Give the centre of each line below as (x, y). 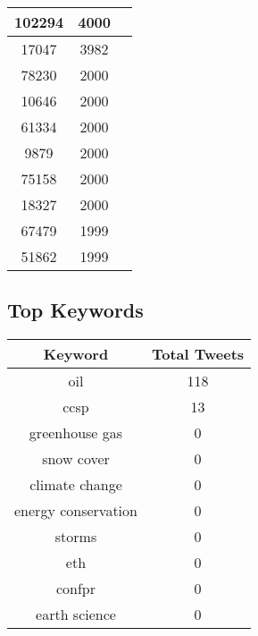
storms (76, 537)
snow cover (76, 459)
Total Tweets (198, 354)
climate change (76, 485)
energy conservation (76, 511)
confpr (76, 589)
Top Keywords (75, 310)
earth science (76, 615)
